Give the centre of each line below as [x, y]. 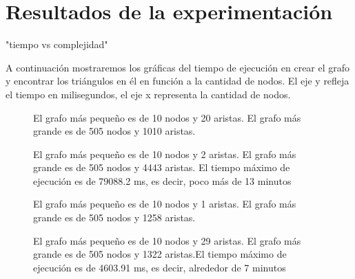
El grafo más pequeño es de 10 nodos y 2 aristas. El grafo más [165, 154]
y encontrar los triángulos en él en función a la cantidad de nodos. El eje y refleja [177, 81]
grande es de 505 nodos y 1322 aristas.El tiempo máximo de [160, 254]
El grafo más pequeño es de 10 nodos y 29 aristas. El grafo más [167, 240]
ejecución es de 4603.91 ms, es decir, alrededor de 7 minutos [160, 267]
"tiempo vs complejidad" [57, 44]
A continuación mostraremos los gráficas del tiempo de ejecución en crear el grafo [178, 67]
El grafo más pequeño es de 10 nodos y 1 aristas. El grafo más [165, 204]
